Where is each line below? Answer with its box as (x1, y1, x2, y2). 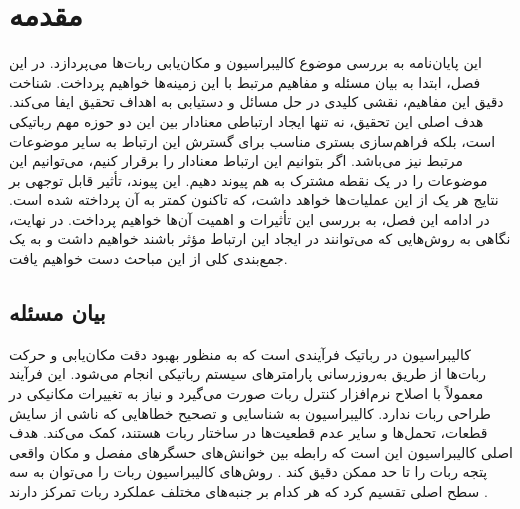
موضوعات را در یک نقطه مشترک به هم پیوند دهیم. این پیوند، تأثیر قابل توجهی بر (9, 169, 488, 190)
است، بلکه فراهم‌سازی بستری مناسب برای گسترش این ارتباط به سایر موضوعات (9, 130, 496, 151)
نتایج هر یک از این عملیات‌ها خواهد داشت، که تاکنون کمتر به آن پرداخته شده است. (9, 189, 499, 210)
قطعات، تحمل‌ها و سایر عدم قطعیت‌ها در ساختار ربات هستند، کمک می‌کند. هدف (9, 422, 488, 443)
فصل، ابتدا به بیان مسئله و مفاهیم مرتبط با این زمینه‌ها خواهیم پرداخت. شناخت (9, 71, 481, 92)
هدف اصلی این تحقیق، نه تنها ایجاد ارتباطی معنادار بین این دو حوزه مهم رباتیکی (9, 110, 484, 131)
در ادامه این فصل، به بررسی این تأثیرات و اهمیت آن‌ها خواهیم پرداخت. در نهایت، (9, 208, 490, 229)
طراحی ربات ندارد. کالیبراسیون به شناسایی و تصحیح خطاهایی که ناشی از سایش (9, 402, 491, 423)
